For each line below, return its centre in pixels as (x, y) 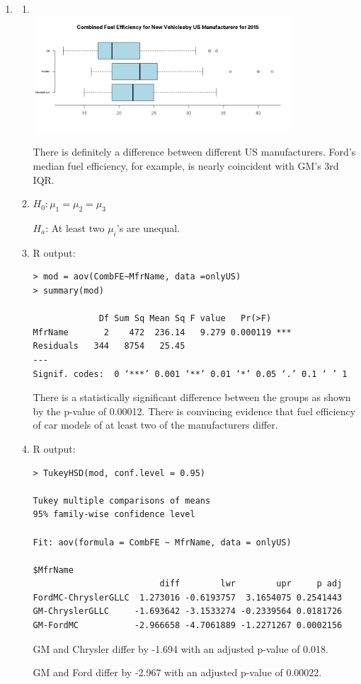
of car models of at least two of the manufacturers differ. (155, 425)
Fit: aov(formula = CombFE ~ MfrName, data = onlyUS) (162, 542)
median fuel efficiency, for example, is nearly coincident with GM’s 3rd (186, 166)
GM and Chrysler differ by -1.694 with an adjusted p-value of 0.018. (180, 648)
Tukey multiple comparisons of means (122, 500)
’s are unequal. (148, 228)
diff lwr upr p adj (251, 584)
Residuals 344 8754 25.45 (109, 346)
